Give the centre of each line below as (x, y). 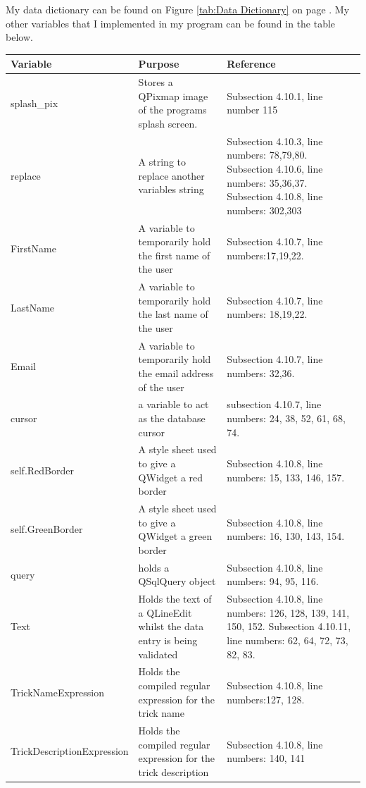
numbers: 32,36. (261, 373)
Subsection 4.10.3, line (275, 141)
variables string (171, 189)
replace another (171, 175)
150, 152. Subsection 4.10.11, (289, 626)
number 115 (252, 110)
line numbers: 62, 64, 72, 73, (288, 640)
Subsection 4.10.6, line (275, 168)
